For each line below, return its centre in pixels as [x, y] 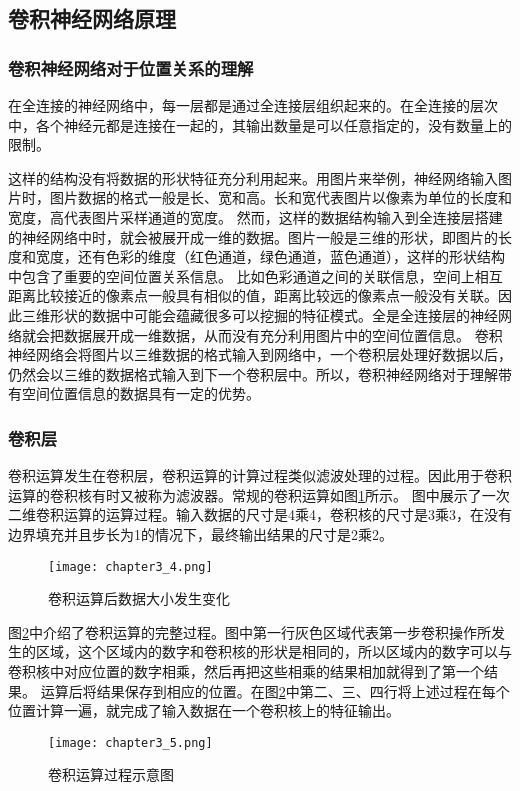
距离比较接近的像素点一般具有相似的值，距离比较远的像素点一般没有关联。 [253, 295]
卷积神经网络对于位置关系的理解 [131, 67]
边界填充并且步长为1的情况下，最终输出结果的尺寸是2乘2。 [200, 533]
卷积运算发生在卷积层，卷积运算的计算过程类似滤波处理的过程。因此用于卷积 [260, 475]
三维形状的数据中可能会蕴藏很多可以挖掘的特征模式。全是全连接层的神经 [259, 314]
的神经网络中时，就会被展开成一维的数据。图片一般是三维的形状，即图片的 [253, 236]
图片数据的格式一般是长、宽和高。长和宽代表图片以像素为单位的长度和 [280, 197]
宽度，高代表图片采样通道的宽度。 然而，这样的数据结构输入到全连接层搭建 [255, 216]
